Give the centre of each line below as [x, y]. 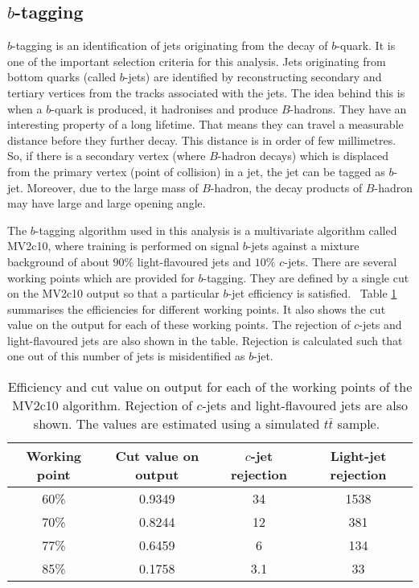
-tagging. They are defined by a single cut [306, 277]
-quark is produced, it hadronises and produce [164, 108]
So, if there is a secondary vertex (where [107, 156]
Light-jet [358, 456]
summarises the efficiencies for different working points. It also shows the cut [197, 308]
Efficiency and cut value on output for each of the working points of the [210, 387]
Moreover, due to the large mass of [113, 187]
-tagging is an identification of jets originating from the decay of [170, 45]
